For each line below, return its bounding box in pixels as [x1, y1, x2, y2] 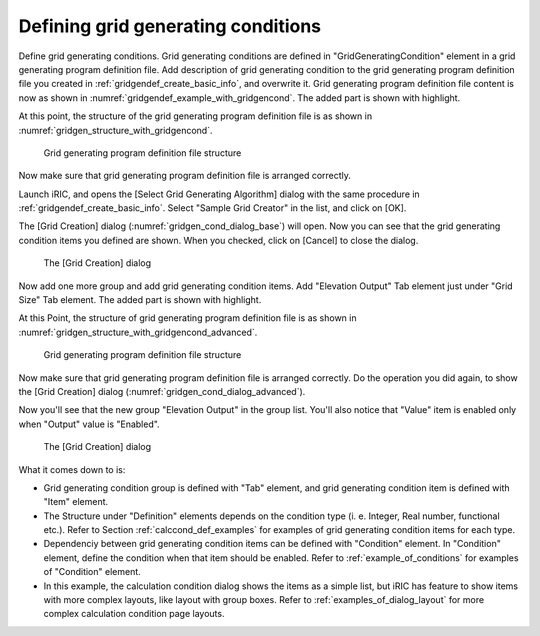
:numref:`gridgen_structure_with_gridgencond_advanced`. [18, 326, 258, 338]
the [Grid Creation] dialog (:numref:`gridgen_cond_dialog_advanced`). [18, 385, 306, 397]
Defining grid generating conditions [18, 15, 322, 37]
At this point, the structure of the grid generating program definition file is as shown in [18, 110, 373, 122]
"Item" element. [43, 496, 109, 508]
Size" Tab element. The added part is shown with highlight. [18, 294, 262, 306]
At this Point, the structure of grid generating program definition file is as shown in [18, 312, 357, 324]
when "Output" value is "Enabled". [18, 418, 160, 430]
